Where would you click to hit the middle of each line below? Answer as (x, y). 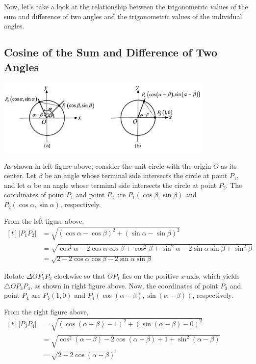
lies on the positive (151, 276)
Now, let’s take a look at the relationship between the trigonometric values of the (126, 6)
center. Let (20, 175)
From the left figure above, (44, 221)
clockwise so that (80, 276)
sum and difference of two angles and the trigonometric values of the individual (123, 16)
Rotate (14, 276)
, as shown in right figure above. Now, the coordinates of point (124, 285)
